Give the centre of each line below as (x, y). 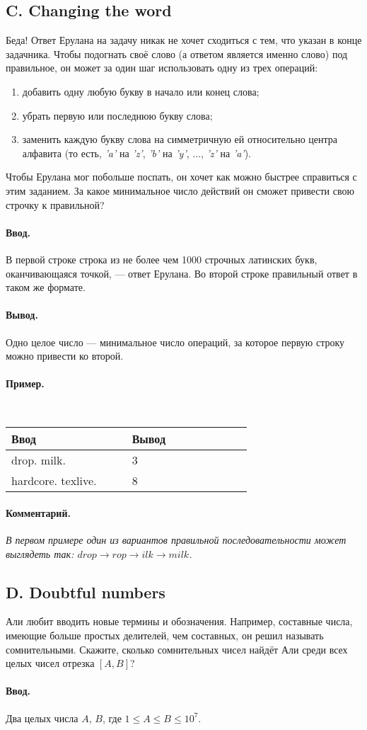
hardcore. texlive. (54, 481)
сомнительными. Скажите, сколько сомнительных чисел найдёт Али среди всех (177, 649)
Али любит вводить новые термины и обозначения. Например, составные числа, (179, 621)
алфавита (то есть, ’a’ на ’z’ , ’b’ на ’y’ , (106, 153)
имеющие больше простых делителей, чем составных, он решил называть (165, 635)
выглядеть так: (40, 553)
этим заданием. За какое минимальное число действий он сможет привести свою (180, 190)
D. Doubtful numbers (86, 592)
